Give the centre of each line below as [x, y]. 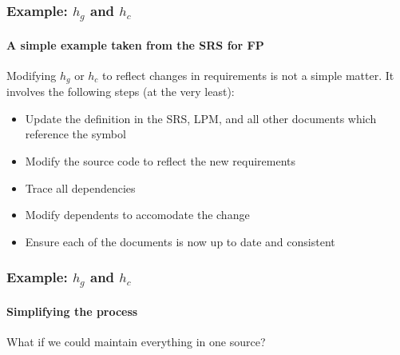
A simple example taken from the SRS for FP [135, 44]
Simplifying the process [72, 311]
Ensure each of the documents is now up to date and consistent [180, 241]
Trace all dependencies [80, 187]
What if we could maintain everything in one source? [136, 342]
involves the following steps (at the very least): [121, 92]
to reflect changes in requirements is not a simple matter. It [248, 75]
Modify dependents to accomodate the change [137, 215]
